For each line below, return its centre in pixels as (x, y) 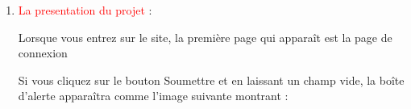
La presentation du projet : (85, 10)
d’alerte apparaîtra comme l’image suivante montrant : (153, 96)
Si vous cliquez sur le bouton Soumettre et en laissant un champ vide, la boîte (211, 80)
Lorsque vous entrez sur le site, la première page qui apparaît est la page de (205, 37)
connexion (43, 53)
